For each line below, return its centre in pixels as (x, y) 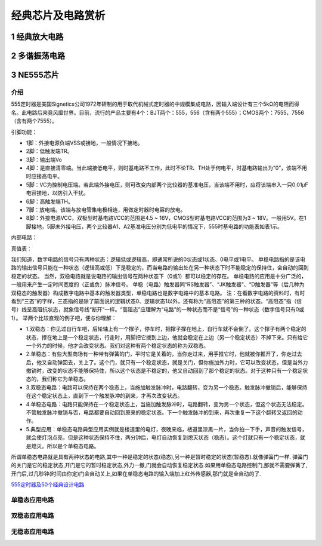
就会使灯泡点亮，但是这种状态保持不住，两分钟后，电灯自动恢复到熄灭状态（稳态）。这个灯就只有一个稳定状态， (163, 438)
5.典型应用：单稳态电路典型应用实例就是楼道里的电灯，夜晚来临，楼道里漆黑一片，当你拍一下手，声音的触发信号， (166, 429)
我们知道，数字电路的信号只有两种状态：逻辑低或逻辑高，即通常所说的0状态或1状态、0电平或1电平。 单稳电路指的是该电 (158, 259)
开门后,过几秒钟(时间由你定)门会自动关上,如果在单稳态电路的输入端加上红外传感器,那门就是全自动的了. (136, 473)
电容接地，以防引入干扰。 (57, 193)
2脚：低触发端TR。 (49, 151)
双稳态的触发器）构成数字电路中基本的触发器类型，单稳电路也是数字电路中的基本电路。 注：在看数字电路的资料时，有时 (158, 293)
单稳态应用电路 (32, 500)
